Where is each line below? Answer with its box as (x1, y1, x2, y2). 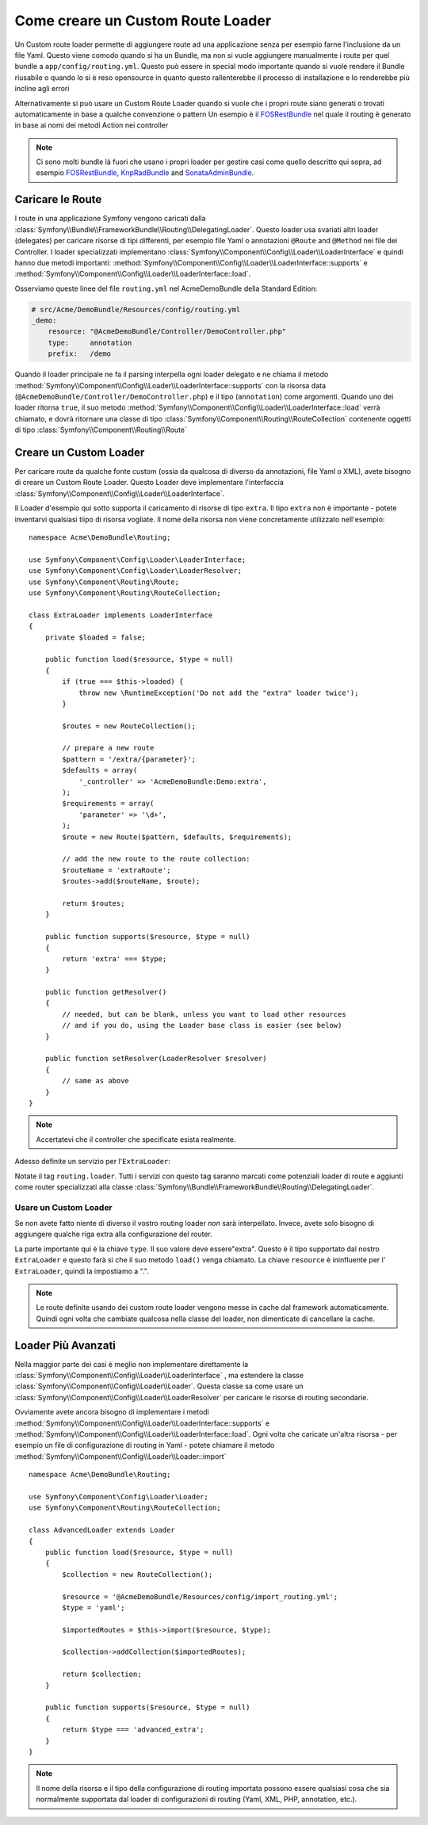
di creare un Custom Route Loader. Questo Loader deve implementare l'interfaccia (14, 478, 285, 487)
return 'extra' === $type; (62, 954, 167, 963)
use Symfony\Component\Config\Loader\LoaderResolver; (29, 567, 242, 575)
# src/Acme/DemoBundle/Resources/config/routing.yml (31, 305, 241, 314)
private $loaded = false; (44, 632, 147, 642)
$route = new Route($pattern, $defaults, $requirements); (62, 832, 292, 842)
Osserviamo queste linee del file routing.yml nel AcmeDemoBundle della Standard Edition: (14, 284, 318, 293)
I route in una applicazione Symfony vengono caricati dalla (14, 214, 206, 223)
